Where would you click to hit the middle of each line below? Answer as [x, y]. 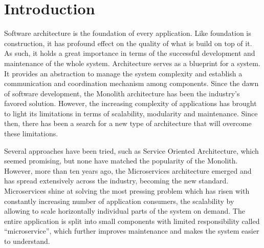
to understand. [27, 241]
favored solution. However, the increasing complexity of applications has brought [130, 103]
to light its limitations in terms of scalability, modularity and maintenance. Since [131, 113]
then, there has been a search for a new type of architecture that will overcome [128, 123]
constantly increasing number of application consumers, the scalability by [119, 201]
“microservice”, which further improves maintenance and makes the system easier [132, 231]
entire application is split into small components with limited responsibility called [132, 221]
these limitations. [31, 133]
